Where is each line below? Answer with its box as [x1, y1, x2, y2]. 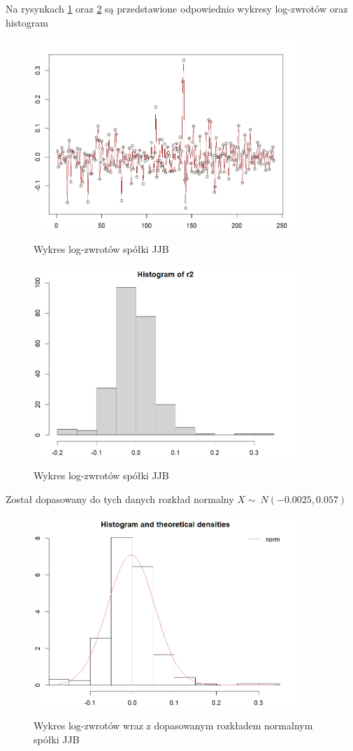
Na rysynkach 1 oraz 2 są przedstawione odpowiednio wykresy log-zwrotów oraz [6, 1, 348, 15]
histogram [6, 15, 48, 29]
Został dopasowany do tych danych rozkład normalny [6, 492, 234, 506]
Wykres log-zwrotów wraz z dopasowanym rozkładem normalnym [34, 718, 313, 733]
